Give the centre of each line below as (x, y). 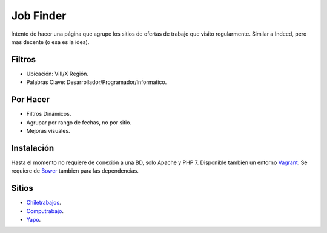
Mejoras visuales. (48, 130)
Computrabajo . (45, 211)
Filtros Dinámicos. (49, 114)
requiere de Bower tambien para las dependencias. (75, 171)
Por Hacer (31, 100)
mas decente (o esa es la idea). (50, 42)
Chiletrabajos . (44, 203)
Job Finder (39, 16)
